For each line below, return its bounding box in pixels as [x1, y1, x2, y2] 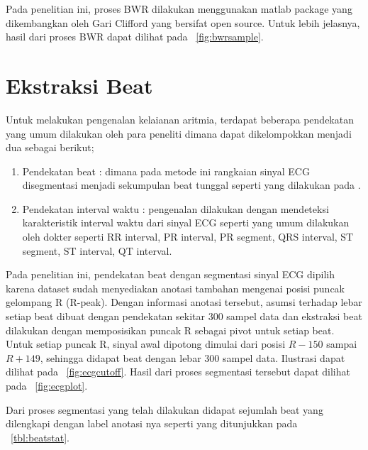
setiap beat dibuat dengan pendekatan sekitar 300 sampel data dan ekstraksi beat [6, 309, 362, 324]
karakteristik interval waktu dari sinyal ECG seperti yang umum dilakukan [22, 215, 350, 230]
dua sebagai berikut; [6, 140, 94, 155]
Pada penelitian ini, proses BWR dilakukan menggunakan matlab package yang [6, 1, 352, 16]
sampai [326, 336, 357, 351]
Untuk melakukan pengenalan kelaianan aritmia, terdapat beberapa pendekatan [6, 111, 354, 126]
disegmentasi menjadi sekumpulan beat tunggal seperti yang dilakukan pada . [22, 177, 361, 192]
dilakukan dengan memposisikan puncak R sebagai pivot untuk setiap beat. [6, 322, 335, 337]
